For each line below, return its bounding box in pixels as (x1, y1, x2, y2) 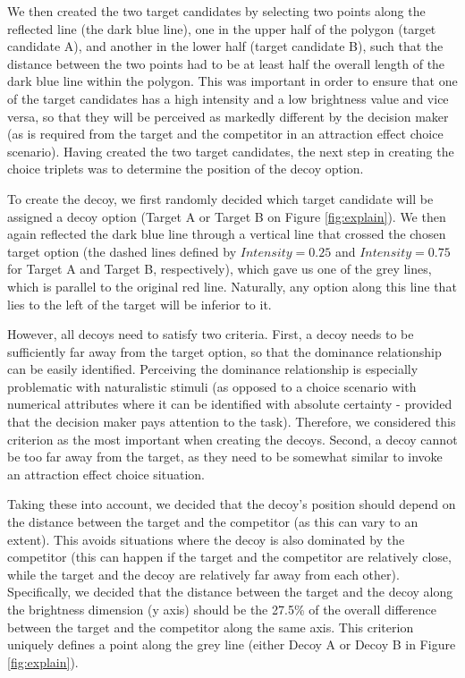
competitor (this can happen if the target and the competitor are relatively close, (7, 547, 452, 566)
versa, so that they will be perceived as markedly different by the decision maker (7, 106, 449, 125)
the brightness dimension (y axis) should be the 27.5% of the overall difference (7, 600, 436, 618)
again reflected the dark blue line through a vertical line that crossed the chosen (7, 225, 446, 243)
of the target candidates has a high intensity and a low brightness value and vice (7, 89, 449, 107)
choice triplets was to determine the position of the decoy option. (7, 159, 364, 178)
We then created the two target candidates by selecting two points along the (7, 2, 426, 20)
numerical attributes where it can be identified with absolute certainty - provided (7, 394, 452, 413)
